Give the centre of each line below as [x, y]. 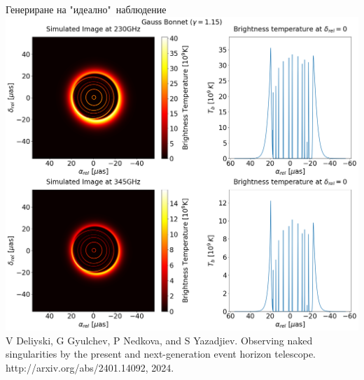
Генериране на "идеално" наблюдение [86, 9]
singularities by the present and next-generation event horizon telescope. [161, 354]
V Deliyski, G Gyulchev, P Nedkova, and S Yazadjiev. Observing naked [159, 340]
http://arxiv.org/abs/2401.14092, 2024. [90, 367]
